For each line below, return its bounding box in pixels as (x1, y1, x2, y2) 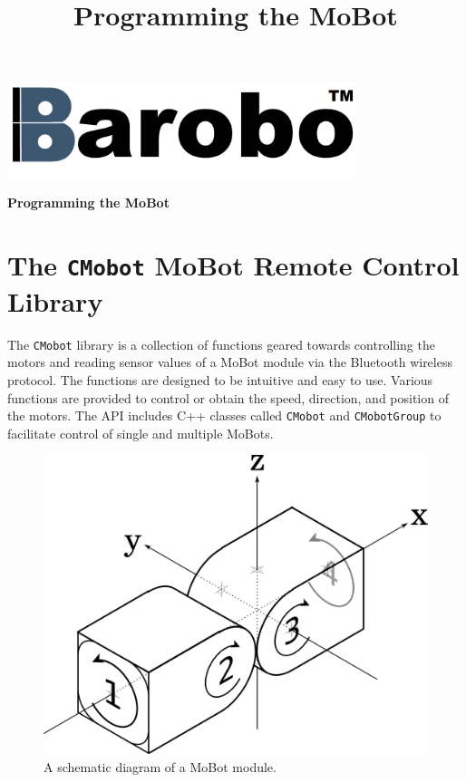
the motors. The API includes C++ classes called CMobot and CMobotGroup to (7, 406, 442, 425)
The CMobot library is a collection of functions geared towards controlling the (7, 334, 435, 353)
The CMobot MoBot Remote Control (7, 246, 460, 283)
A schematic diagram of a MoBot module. (44, 757, 277, 776)
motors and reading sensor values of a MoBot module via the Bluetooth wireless (7, 352, 452, 372)
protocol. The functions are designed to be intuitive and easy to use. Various (7, 371, 433, 389)
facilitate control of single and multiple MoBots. (7, 423, 274, 442)
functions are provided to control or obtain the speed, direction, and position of (7, 388, 449, 407)
